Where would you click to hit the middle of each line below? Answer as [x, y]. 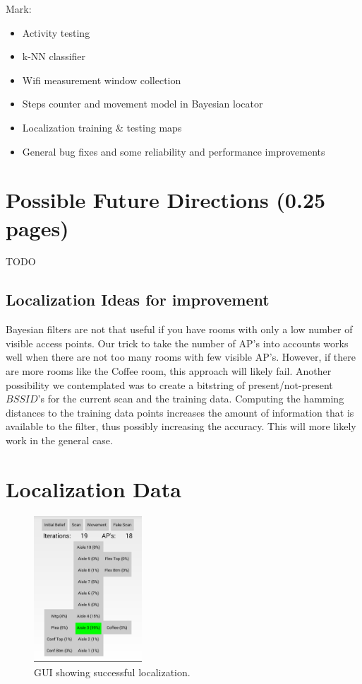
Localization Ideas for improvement [138, 300]
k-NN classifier [54, 56]
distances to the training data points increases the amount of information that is [180, 412]
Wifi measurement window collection [102, 80]
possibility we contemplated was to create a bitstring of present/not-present [169, 384]
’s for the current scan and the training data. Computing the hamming [191, 399]
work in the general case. [59, 440]
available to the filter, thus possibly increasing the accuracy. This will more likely [181, 426]
